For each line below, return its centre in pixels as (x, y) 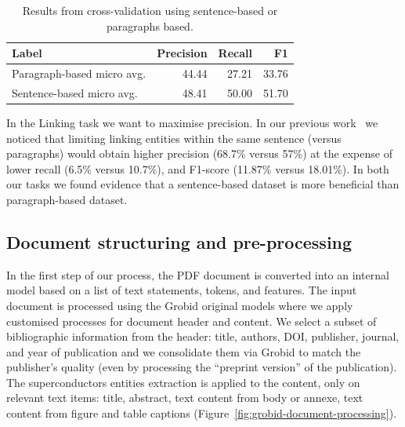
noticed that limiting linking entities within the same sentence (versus (174, 138)
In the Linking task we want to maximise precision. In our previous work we (192, 122)
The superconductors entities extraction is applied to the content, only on (183, 382)
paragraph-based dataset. (67, 199)
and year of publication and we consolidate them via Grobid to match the (184, 351)
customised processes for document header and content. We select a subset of (192, 321)
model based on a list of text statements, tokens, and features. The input (182, 290)
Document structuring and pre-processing (179, 241)
